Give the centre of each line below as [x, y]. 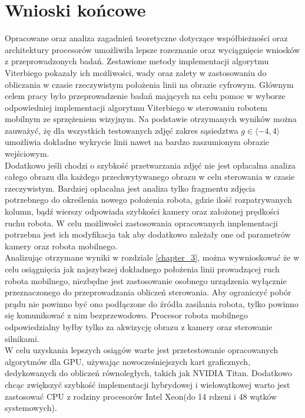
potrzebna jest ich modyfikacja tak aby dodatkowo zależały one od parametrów [148, 234]
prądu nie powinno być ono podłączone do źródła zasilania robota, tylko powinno [152, 303]
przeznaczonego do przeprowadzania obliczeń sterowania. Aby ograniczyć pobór [148, 292]
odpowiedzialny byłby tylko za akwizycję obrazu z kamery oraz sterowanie [139, 326]
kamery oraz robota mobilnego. [61, 246]
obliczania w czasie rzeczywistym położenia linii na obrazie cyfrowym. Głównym [149, 84]
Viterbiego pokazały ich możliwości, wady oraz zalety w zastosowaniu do [136, 72]
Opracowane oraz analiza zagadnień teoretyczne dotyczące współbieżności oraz [146, 38]
